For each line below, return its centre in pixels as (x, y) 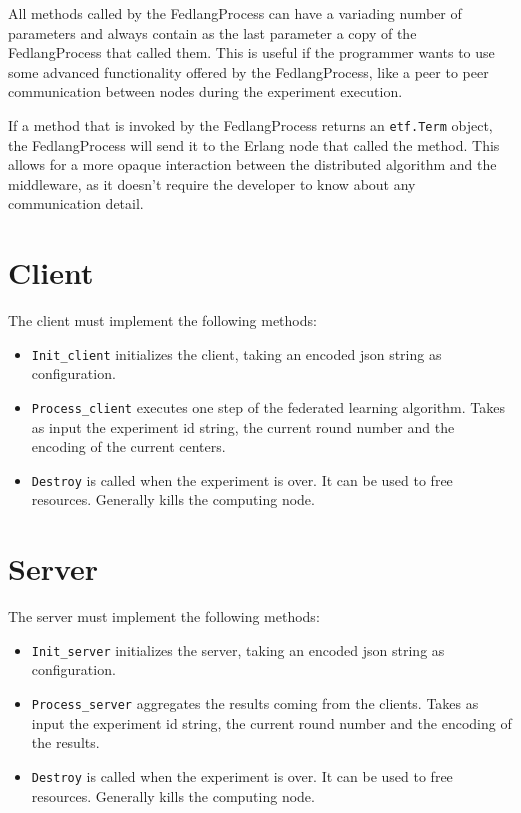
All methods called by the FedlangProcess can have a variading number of (235, 13)
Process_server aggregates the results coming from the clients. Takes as (255, 703)
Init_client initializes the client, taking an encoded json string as (236, 353)
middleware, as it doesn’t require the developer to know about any (212, 183)
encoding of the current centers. (128, 446)
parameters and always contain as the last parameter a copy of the (212, 32)
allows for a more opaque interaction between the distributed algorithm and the (252, 164)
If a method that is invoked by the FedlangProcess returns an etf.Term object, (250, 124)
